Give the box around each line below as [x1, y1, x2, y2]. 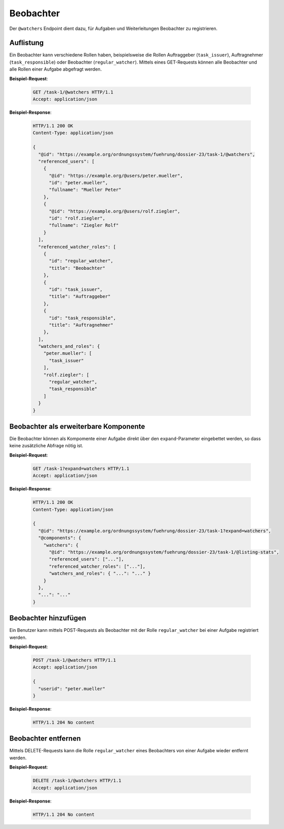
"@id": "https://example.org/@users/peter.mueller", [49, 173, 183, 178]
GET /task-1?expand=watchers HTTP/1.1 [33, 466, 130, 471]
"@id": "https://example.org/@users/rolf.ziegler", [49, 208, 180, 214]
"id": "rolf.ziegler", [49, 216, 106, 221]
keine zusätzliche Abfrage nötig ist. [9, 443, 83, 449]
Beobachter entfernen [9, 734, 81, 743]
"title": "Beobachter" [49, 265, 106, 271]
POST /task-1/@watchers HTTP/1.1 [33, 657, 116, 663]
